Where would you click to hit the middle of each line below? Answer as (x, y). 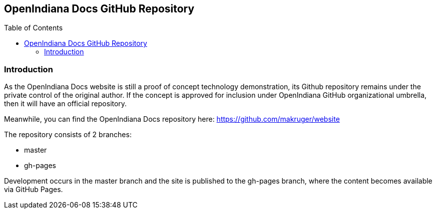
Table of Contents (34, 28)
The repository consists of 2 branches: (68, 135)
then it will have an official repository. (66, 104)
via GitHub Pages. (34, 190)
